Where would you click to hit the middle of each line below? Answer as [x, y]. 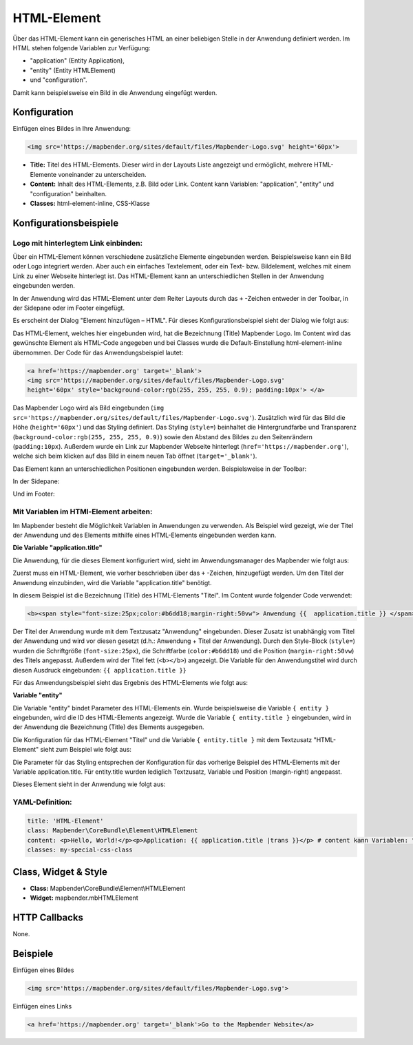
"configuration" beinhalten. [68, 193]
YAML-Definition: [42, 802]
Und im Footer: [34, 494]
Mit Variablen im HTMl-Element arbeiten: [83, 511]
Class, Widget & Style [60, 872]
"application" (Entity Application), [77, 61]
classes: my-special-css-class [80, 850]
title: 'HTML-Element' [65, 821]
